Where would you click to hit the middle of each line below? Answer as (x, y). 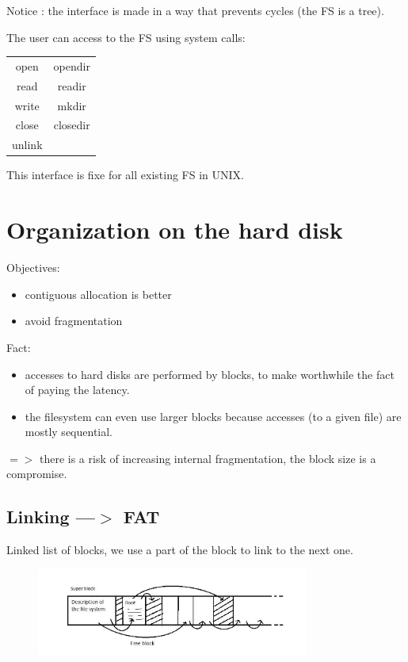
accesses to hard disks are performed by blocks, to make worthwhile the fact (210, 374)
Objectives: (33, 268)
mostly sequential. (69, 432)
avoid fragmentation (74, 321)
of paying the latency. (77, 390)
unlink (27, 145)
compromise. (37, 474)
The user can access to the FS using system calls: (126, 37)
